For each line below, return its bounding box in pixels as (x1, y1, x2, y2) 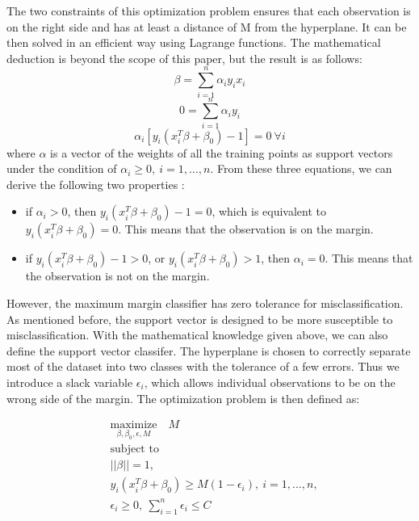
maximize (110, 419, 157, 431)
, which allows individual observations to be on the (144, 373, 396, 390)
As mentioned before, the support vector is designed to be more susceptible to (6, 310, 393, 327)
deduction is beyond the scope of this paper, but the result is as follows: (6, 49, 362, 66)
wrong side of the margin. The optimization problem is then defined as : (6, 389, 360, 406)
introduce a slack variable (6, 373, 133, 390)
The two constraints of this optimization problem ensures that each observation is (6, 2, 411, 19)
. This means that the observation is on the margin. (118, 221, 374, 237)
